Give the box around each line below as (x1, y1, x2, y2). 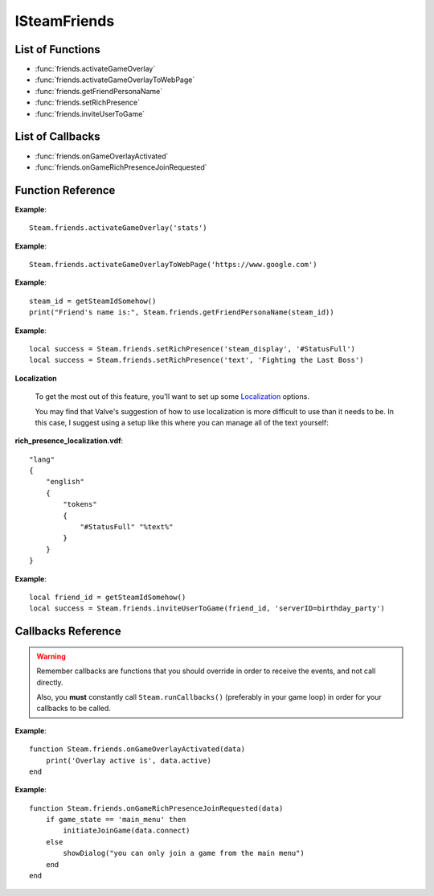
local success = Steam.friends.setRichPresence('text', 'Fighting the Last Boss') (29, 356, 364, 365)
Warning (36, 651, 66, 661)
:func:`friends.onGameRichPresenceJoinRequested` (35, 162, 208, 172)
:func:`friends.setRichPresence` (35, 97, 141, 108)
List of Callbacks (14, 129, 100, 144)
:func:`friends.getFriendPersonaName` (35, 86, 163, 96)
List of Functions (14, 43, 100, 56)
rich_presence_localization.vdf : (14, 436, 124, 446)
